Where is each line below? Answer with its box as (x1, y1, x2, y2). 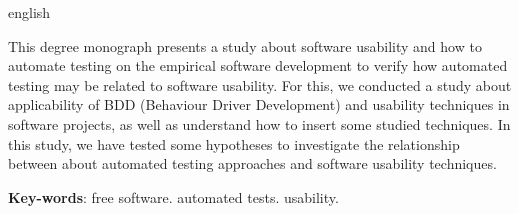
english (8, 2, 51, 22)
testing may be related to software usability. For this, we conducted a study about (8, 74, 512, 95)
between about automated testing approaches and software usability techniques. (8, 153, 497, 174)
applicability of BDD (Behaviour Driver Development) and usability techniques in (8, 94, 510, 115)
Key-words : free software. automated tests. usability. (8, 186, 339, 207)
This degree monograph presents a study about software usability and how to (8, 35, 482, 56)
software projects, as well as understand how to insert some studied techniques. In (8, 113, 511, 134)
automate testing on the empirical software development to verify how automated (8, 55, 508, 76)
